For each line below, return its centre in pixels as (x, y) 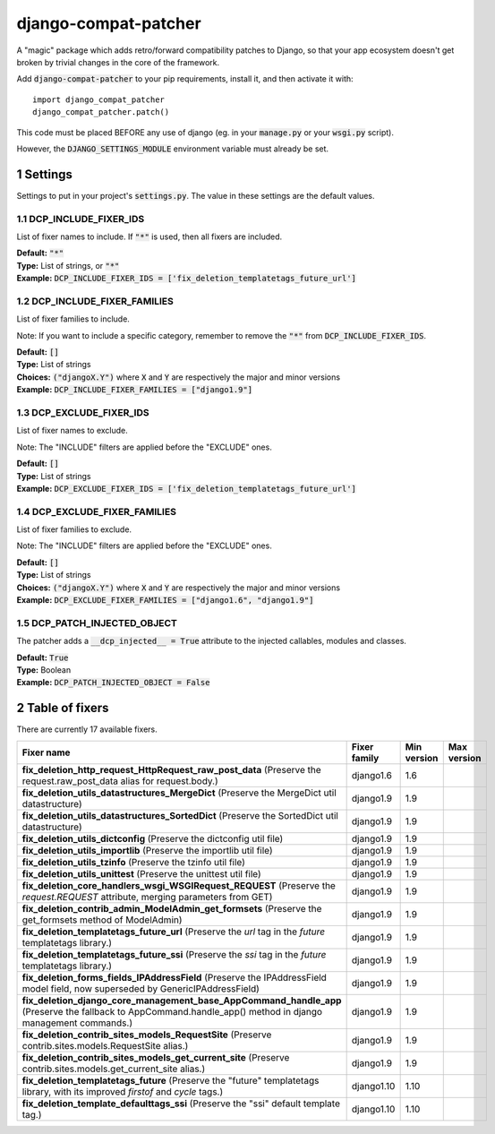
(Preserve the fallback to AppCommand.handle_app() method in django (172, 1011)
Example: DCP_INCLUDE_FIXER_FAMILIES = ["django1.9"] (135, 390)
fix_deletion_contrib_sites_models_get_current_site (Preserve (156, 1057)
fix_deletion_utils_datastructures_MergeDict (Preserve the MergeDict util (179, 793)
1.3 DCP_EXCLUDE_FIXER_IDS (83, 412)
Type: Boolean (44, 670)
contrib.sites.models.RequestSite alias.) (105, 1045)
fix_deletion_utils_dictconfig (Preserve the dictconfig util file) (153, 838)
